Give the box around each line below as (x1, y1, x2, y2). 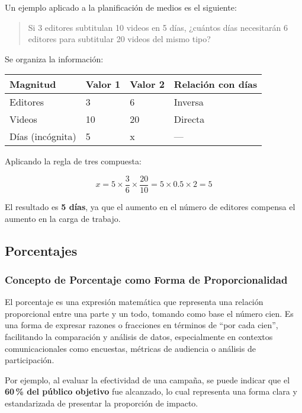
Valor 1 (85, 77, 121, 91)
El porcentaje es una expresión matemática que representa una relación (5, 296, 264, 308)
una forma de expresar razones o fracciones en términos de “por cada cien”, (5, 319, 278, 331)
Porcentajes (5, 241, 78, 259)
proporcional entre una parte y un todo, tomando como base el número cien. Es (5, 307, 294, 319)
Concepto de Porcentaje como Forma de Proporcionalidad (5, 272, 288, 287)
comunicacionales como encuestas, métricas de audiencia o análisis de (5, 342, 256, 354)
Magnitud (9, 77, 56, 91)
